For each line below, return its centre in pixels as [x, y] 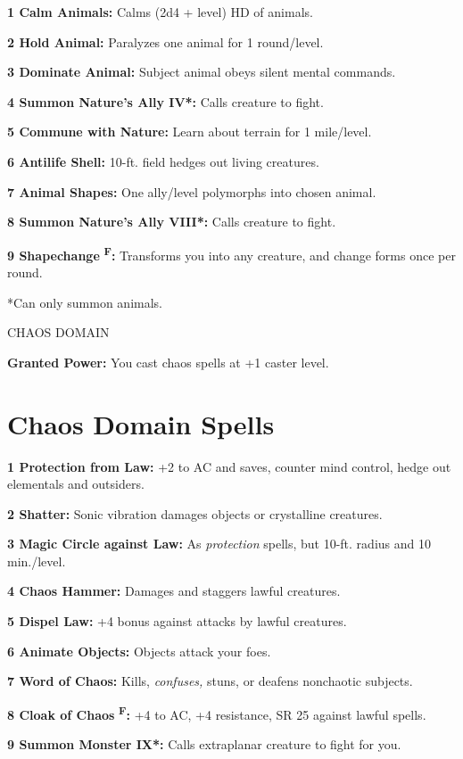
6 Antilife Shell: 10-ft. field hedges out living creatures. [163, 161]
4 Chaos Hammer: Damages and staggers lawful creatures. [174, 591]
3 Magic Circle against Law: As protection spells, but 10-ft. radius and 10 [219, 544]
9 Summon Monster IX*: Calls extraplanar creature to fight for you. [204, 744]
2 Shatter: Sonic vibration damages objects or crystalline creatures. [195, 513]
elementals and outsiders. [76, 484]
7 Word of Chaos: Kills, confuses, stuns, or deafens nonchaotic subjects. [210, 681]
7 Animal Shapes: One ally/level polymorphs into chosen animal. [192, 191]
